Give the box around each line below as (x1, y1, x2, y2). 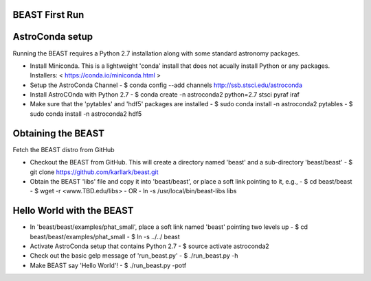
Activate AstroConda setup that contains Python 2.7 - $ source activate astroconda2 (30, 242, 269, 250)
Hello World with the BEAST (12, 205, 134, 217)
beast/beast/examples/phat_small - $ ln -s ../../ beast (30, 232, 180, 241)
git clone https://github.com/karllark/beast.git (30, 168, 159, 176)
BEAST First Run (12, 9, 85, 21)
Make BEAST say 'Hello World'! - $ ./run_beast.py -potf (30, 261, 187, 269)
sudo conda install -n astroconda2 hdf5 (30, 110, 142, 118)
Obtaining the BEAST (12, 127, 105, 139)
